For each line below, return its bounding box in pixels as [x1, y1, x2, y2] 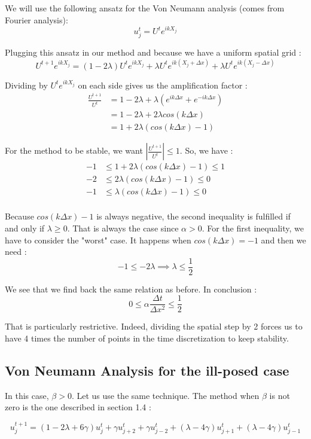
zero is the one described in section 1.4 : [5, 401, 151, 413]
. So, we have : [179, 144, 233, 157]
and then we [261, 233, 306, 246]
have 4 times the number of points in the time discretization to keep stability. [5, 332, 289, 345]
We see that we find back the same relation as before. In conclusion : [5, 282, 257, 295]
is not [269, 389, 290, 401]
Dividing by [5, 78, 48, 91]
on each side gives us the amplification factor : [78, 78, 248, 91]
